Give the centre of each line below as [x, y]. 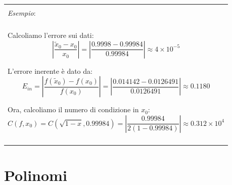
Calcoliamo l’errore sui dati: [51, 35]
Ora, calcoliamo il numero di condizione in [73, 109]
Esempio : [22, 13]
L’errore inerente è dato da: [50, 71]
